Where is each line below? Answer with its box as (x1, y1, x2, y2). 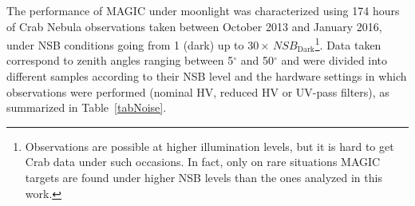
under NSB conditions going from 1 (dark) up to (6, 36, 244, 53)
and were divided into (281, 52, 388, 69)
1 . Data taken (314, 34, 381, 53)
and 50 (240, 52, 274, 69)
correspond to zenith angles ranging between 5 (6, 52, 234, 69)
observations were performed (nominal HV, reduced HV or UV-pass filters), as (6, 83, 389, 100)
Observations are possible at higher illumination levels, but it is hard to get (25, 137, 394, 154)
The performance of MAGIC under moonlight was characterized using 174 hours (6, 2, 400, 18)
